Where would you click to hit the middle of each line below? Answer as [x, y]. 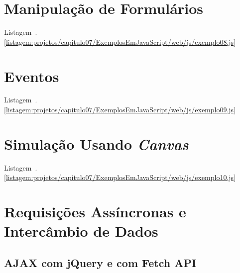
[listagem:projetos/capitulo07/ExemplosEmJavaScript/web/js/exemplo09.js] [120, 110]
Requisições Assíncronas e [95, 212]
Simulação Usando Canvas [96, 144]
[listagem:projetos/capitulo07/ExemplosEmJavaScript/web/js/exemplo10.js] [120, 177]
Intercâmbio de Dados [81, 231]
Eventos [32, 76]
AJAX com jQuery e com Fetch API [100, 262]
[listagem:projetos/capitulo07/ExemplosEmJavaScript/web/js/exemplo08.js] [120, 42]
